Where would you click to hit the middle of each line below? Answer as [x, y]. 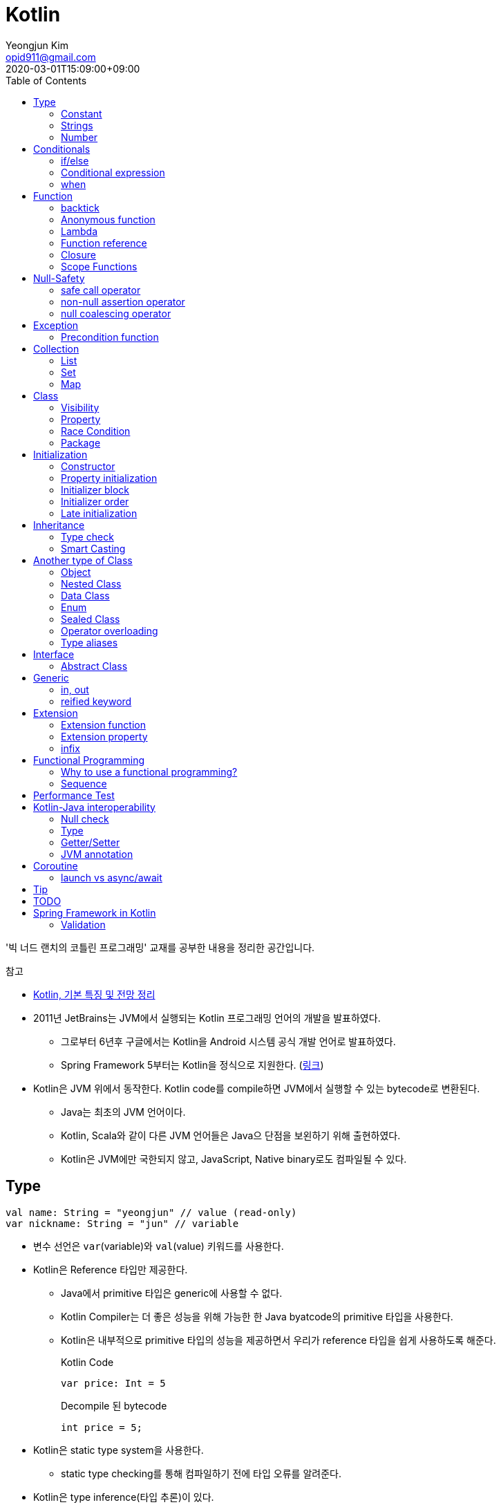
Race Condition [96, 431]
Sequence [84, 783]
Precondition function [110, 337]
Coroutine [56, 865]
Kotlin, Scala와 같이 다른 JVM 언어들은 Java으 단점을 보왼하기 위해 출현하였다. [231, 1135]
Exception [56, 325]
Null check [85, 818]
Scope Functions [99, 266]
